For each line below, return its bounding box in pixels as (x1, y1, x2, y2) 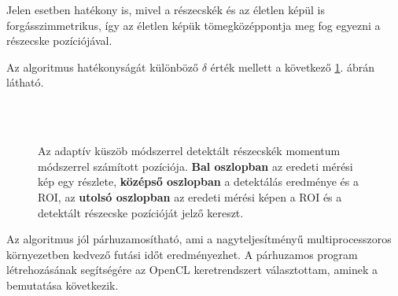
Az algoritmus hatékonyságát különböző (6, 58, 199, 75)
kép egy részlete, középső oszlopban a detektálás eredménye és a (38, 173, 359, 190)
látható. (6, 74, 44, 91)
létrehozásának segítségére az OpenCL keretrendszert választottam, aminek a (6, 261, 378, 278)
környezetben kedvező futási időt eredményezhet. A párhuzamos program (6, 246, 358, 262)
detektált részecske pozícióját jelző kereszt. (38, 204, 244, 220)
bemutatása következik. (6, 276, 119, 293)
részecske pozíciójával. (6, 32, 112, 49)
